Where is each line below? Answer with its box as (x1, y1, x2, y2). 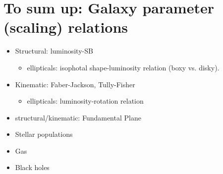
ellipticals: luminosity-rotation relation (27, 96, 144, 106)
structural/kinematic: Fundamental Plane (15, 112, 141, 122)
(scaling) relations (3, 17, 128, 37)
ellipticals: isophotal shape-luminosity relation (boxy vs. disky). (27, 62, 220, 72)
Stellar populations (15, 129, 73, 139)
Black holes (15, 162, 50, 173)
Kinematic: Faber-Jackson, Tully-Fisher (15, 79, 135, 89)
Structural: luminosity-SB (15, 46, 93, 56)
